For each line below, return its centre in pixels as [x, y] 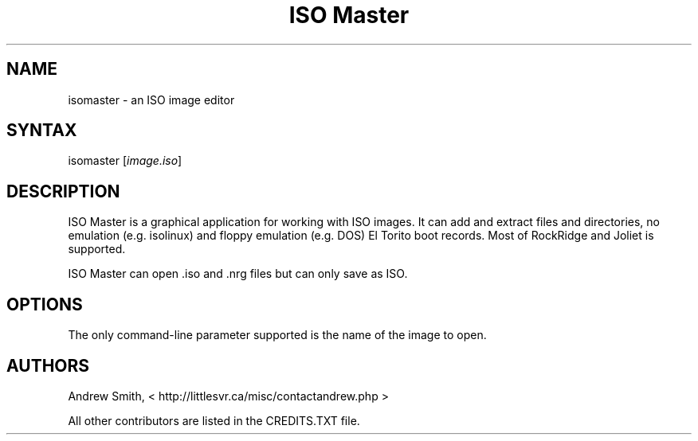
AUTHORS [48, 365]
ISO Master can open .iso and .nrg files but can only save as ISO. [238, 274]
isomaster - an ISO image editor [151, 100]
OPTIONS [45, 304]
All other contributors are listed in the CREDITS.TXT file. [214, 420]
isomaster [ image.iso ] [125, 161]
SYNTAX [42, 131]
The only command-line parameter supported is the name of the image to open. [277, 335]
